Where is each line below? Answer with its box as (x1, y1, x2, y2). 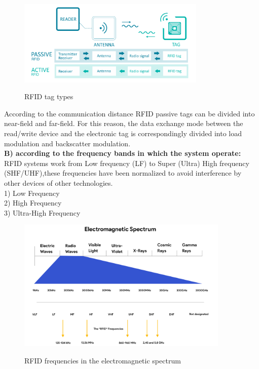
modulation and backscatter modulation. (4, 138, 131, 148)
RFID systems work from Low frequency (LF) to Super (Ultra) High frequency (4, 157, 249, 168)
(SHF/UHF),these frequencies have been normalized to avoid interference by (4, 168, 242, 178)
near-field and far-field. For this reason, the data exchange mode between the (4, 118, 243, 129)
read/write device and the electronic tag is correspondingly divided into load (4, 128, 242, 139)
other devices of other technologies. (4, 178, 113, 188)
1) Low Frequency (4, 187, 60, 198)
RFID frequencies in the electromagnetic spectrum (24, 355, 181, 365)
